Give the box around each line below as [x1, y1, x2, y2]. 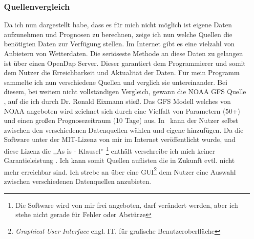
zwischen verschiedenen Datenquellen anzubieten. [4, 176, 151, 186]
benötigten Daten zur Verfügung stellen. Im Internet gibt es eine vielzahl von [4, 39, 235, 49]
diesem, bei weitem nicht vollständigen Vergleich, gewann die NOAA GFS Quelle [4, 86, 246, 97]
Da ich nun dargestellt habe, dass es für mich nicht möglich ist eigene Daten [4, 20, 232, 30]
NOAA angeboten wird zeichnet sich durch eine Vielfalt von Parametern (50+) [4, 105, 240, 116]
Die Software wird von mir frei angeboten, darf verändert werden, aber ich [15, 199, 238, 210]
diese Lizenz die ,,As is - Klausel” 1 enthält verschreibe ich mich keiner [4, 144, 215, 156]
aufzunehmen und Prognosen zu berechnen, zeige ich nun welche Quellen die [4, 29, 233, 39]
